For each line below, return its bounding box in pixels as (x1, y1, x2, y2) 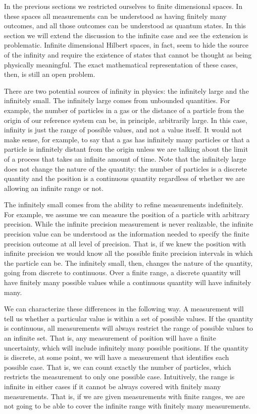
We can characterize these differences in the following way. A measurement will (4, 303, 244, 314)
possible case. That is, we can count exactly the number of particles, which (4, 361, 231, 372)
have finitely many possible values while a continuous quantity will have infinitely (4, 277, 251, 288)
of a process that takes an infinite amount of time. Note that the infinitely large (4, 153, 246, 164)
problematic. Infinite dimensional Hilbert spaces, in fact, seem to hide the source (4, 40, 249, 50)
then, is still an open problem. (4, 69, 96, 79)
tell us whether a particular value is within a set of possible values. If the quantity (4, 313, 254, 323)
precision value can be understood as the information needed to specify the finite (4, 229, 250, 239)
